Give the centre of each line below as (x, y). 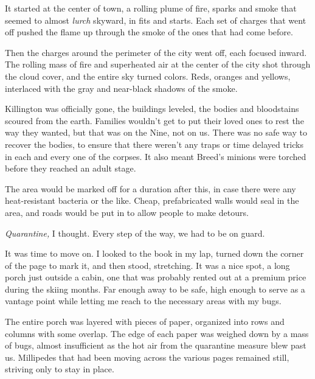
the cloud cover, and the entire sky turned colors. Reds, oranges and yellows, (148, 76)
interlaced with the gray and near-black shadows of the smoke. (121, 88)
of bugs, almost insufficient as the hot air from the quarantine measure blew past (156, 345)
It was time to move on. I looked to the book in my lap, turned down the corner (154, 253)
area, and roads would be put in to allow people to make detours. (127, 212)
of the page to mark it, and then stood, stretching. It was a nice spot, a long (147, 265)
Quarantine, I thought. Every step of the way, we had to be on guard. (135, 233)
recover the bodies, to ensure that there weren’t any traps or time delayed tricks (154, 144)
